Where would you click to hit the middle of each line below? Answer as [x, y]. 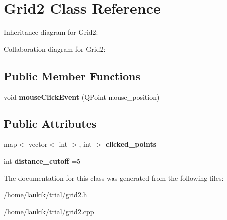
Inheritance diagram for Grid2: [51, 32]
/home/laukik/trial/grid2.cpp [49, 211]
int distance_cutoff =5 [42, 161]
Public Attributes [50, 123]
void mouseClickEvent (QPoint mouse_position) [82, 96]
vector [38, 144]
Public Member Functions [72, 75]
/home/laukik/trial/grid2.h [46, 194]
